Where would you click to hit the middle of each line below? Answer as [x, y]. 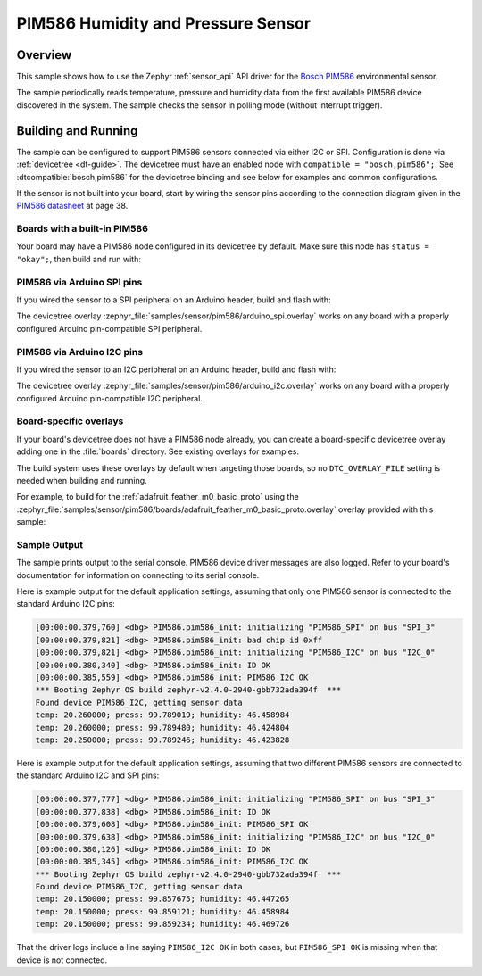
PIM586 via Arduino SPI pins [79, 282]
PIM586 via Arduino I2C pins [79, 352]
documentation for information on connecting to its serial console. [138, 575]
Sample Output [50, 544]
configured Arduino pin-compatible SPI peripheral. [109, 328]
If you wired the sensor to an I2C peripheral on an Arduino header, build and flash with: [176, 369]
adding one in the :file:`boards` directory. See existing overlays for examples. [158, 451]
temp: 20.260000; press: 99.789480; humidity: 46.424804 [162, 728]
